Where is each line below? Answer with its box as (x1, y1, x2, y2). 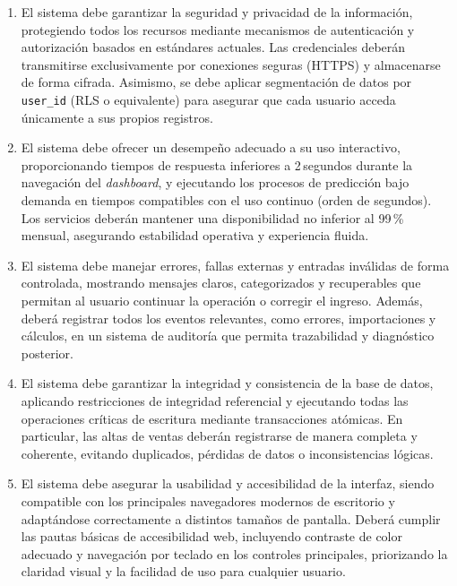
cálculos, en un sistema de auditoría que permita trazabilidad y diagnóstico (21, 326, 435, 345)
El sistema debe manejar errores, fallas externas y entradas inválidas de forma (21, 255, 450, 274)
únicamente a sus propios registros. (21, 108, 213, 126)
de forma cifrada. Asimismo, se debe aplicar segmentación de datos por (21, 73, 412, 91)
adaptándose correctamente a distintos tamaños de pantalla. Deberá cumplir (21, 509, 441, 528)
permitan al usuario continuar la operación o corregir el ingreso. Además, (21, 290, 423, 309)
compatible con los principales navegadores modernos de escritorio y (21, 491, 395, 510)
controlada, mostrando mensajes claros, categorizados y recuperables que (21, 273, 421, 292)
